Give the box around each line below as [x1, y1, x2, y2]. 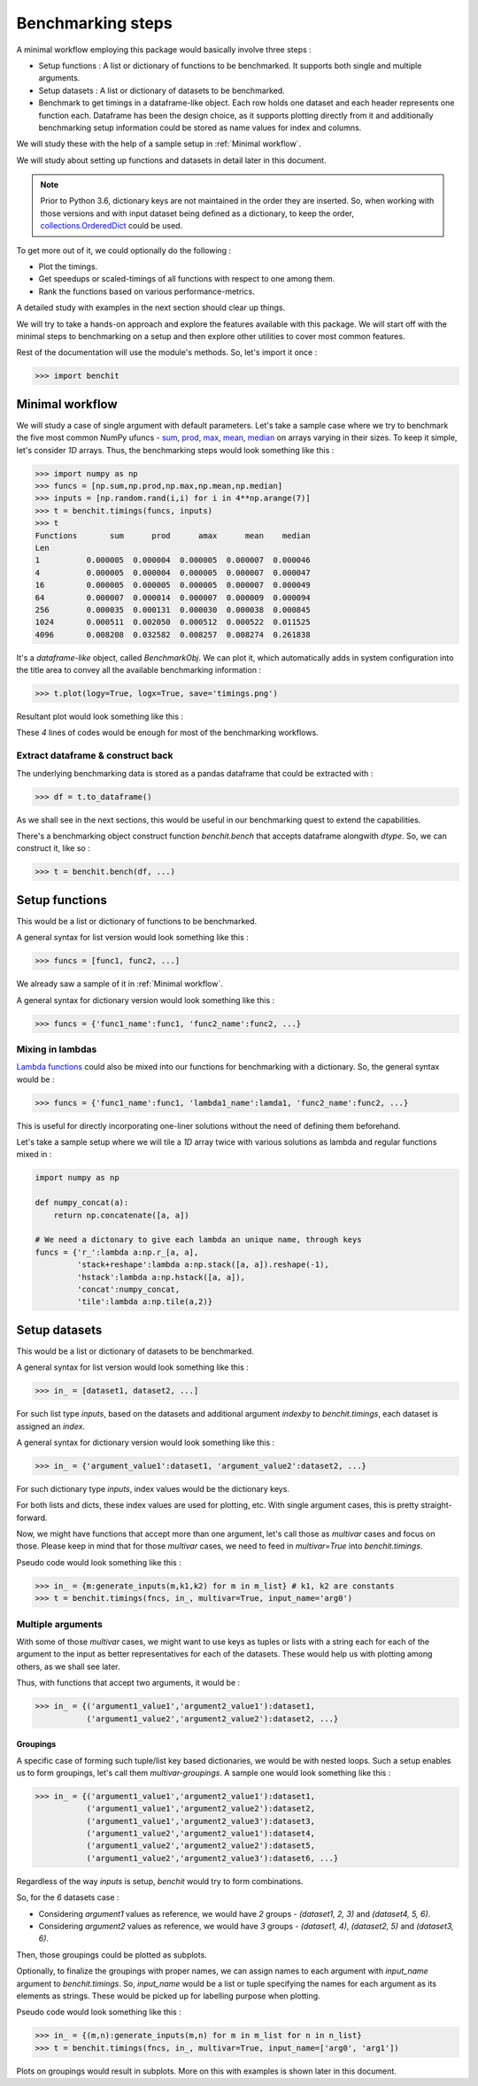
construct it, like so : [16, 843, 90, 854]
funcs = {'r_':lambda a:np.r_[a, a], [35, 1247, 199, 1257]
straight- [420, 1500, 452, 1510]
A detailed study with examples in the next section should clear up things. [16, 302, 286, 313]
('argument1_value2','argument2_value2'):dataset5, [86, 1841, 316, 1850]
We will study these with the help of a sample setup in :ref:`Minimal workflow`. [16, 138, 301, 150]
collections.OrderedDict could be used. [40, 220, 183, 231]
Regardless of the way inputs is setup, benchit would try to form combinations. [16, 1875, 304, 1886]
